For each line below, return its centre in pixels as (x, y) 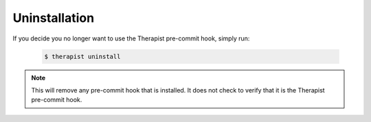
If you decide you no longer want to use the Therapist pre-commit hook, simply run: (131, 38)
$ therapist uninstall (82, 56)
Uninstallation (54, 18)
